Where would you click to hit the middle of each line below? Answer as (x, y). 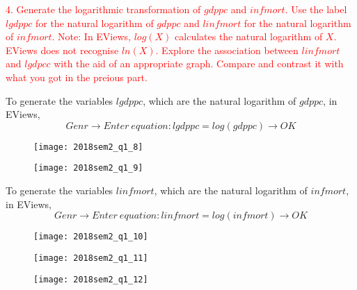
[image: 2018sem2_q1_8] (88, 147)
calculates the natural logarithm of (249, 36)
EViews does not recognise (62, 50)
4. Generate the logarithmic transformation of (103, 9)
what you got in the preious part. (77, 77)
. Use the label (316, 9)
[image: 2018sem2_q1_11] (91, 258)
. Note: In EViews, (91, 36)
